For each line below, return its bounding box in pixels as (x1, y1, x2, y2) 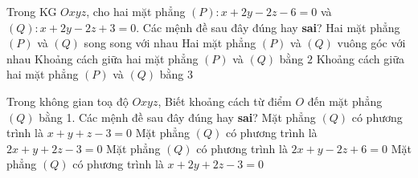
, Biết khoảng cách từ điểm (158, 92, 292, 109)
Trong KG (6, 3, 57, 19)
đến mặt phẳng (307, 92, 383, 109)
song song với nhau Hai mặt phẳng (84, 34, 256, 51)
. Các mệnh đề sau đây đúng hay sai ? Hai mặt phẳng (136, 18, 400, 35)
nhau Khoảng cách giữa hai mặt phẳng (6, 50, 199, 67)
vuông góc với (337, 34, 406, 51)
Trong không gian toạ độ (6, 92, 129, 109)
